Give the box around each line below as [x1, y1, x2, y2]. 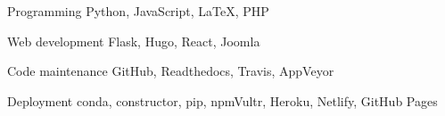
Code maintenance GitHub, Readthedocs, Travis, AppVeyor [7, 62, 334, 80]
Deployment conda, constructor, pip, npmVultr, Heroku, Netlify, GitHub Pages [7, 91, 438, 110]
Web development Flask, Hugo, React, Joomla [7, 31, 260, 50]
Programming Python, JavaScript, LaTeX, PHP [7, 2, 269, 20]
